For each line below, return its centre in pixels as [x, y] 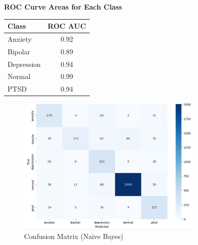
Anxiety [20, 38]
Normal [19, 76]
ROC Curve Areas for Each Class [63, 7]
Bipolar [19, 51]
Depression [24, 64]
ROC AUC [67, 26]
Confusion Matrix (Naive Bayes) [74, 236]
